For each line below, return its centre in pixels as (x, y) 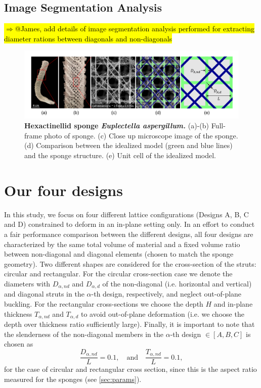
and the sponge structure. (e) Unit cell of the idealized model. (120, 155)
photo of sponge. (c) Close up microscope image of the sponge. (141, 135)
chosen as (19, 344)
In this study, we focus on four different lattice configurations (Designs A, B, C (126, 214)
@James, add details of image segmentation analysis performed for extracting (135, 29)
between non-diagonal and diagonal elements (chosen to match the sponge (119, 254)
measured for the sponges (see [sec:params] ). (73, 379)
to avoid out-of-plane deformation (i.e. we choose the (163, 313)
